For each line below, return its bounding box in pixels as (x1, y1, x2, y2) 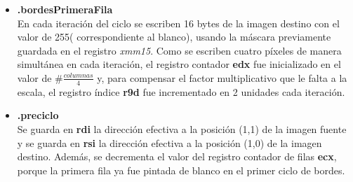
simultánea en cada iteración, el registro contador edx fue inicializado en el (17, 57, 341, 71)
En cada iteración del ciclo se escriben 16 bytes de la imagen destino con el (17, 15, 340, 30)
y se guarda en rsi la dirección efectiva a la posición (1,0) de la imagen (17, 135, 322, 150)
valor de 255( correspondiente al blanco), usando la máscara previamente (17, 29, 331, 44)
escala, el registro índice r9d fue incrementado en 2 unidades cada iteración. (17, 84, 345, 99)
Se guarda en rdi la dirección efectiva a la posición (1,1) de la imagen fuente (17, 121, 347, 136)
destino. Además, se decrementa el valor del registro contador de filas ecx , (17, 149, 337, 164)
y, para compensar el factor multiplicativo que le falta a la (97, 70, 347, 85)
